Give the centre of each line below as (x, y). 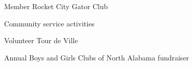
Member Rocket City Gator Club (56, 6)
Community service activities (50, 23)
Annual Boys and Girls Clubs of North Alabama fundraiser (97, 57)
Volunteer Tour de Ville (41, 40)
